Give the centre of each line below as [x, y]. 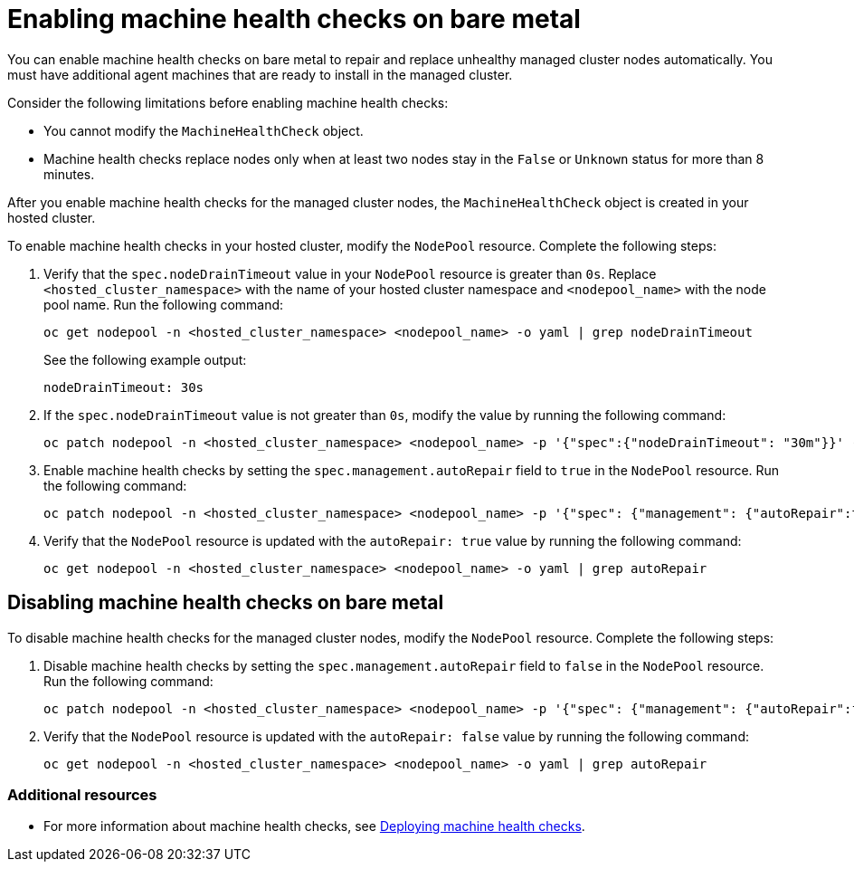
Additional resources [82, 794]
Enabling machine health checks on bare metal [294, 19]
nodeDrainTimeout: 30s [124, 387]
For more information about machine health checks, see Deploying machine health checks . [314, 826]
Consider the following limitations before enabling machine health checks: [228, 102]
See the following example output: [145, 359]
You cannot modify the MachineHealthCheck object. [204, 130]
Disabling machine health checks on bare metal [226, 603]
